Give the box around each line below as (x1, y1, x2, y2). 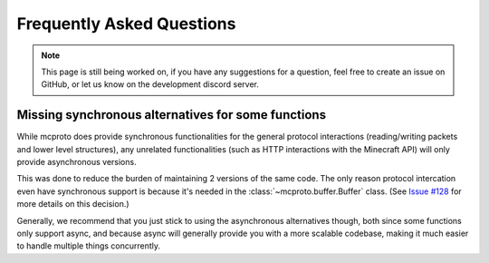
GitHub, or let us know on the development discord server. (41, 79, 260, 90)
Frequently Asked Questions (16, 14, 236, 34)
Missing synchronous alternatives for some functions (16, 107, 326, 122)
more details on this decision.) (16, 199, 130, 209)
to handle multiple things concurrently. (16, 240, 161, 251)
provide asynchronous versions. (16, 157, 137, 168)
